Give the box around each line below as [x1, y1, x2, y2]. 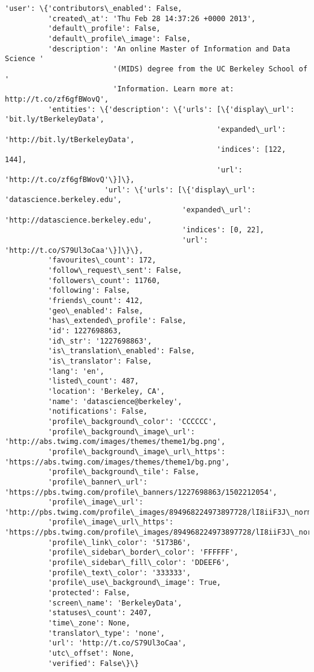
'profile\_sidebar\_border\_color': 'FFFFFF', [48, 548, 239, 557]
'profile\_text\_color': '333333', [48, 568, 191, 577]
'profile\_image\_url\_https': [48, 518, 174, 527]
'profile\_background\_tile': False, [48, 468, 200, 477]
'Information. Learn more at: [112, 85, 234, 94]
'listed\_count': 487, [48, 377, 139, 386]
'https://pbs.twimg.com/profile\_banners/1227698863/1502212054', [5, 488, 278, 497]
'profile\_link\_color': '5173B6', [48, 538, 191, 547]
